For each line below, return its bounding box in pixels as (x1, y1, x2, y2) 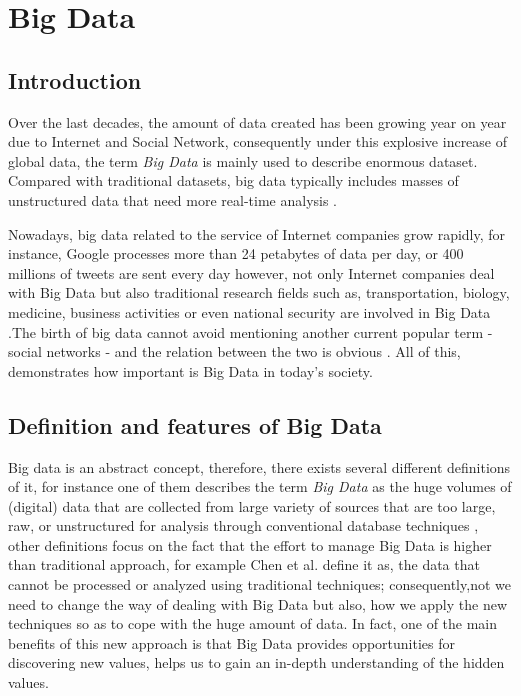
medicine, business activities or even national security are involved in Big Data (8, 301, 491, 322)
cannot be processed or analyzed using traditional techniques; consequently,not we (8, 574, 511, 595)
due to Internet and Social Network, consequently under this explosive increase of (8, 131, 508, 152)
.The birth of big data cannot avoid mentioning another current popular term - (8, 321, 493, 342)
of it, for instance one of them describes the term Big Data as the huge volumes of (8, 476, 512, 497)
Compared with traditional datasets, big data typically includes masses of (8, 170, 459, 191)
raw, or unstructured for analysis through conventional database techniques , (8, 515, 479, 536)
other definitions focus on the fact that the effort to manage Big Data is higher (8, 534, 492, 555)
